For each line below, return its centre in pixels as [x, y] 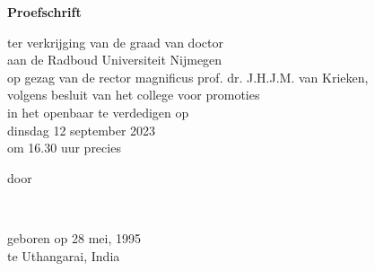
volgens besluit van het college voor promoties [134, 95]
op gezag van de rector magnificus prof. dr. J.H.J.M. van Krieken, [188, 77]
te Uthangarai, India [64, 255]
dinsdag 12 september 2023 [82, 130]
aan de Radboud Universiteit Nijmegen [115, 60]
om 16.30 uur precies [64, 148]
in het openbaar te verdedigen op [98, 112]
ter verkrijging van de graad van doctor [115, 42]
